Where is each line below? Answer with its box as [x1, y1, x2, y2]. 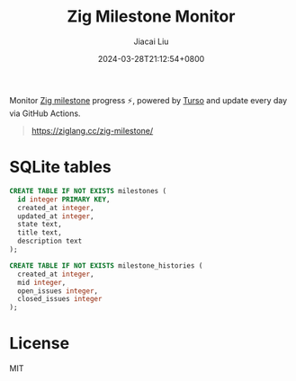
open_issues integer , [17, 286, 99, 296]
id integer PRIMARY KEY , [17, 195, 111, 204]
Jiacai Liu [133, 36, 169, 47]
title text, [17, 228, 63, 237]
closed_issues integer [17, 295, 103, 304]
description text [17, 236, 83, 246]
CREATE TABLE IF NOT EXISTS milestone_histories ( [9, 261, 203, 270]
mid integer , [17, 278, 67, 287]
